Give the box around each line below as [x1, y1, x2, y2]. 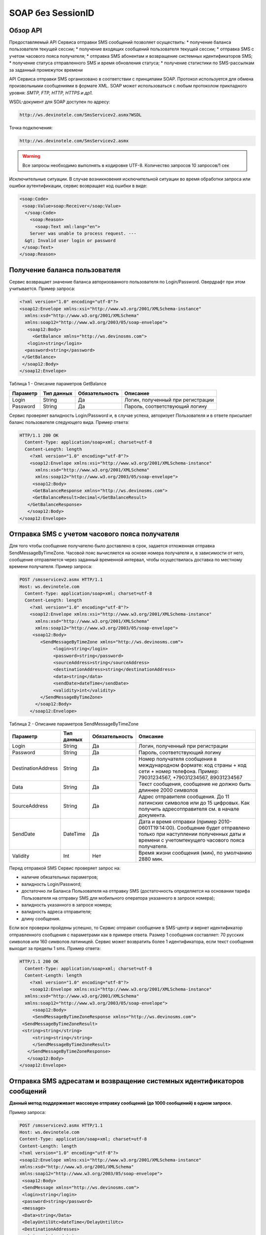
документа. [138, 812, 166, 819]
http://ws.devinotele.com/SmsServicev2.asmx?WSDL [19, 112, 142, 118]
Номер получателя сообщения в [138, 756, 217, 763]
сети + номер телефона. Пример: [138, 768, 219, 775]
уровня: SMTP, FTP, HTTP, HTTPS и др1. [9, 89, 93, 96]
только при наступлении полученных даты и [138, 830, 246, 837]
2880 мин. [138, 856, 164, 863]
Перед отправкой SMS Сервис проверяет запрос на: [9, 865, 121, 871]
